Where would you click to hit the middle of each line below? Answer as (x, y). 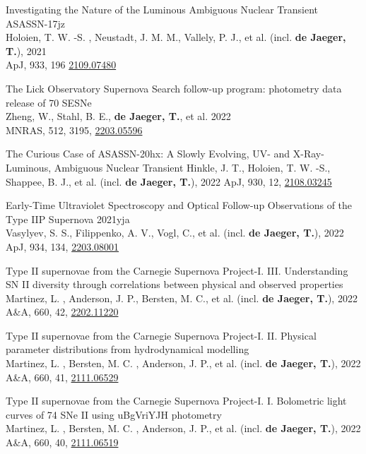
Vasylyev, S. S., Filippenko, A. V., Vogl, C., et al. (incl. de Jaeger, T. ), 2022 (175, 233)
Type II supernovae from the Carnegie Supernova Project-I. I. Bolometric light (176, 401)
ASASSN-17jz (36, 23)
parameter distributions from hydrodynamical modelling (128, 349)
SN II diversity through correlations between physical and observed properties (175, 284)
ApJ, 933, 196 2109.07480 (61, 65)
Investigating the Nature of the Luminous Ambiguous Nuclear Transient (162, 9)
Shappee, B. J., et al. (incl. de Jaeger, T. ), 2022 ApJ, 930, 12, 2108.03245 (169, 181)
